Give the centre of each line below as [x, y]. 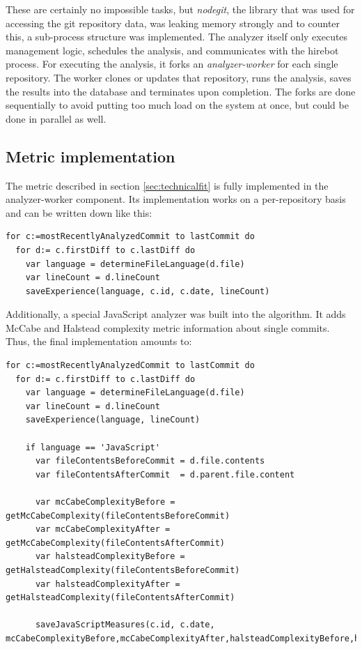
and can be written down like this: [79, 212]
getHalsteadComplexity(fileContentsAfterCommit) [120, 598]
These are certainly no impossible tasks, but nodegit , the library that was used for [180, 9]
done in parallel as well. [56, 118]
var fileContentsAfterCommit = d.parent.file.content [165, 474]
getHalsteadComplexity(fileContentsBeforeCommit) [123, 570]
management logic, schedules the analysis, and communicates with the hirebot [172, 50]
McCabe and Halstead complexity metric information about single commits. [168, 327]
